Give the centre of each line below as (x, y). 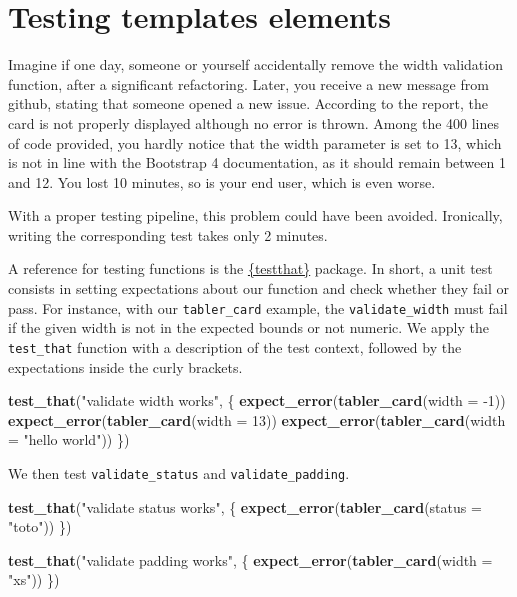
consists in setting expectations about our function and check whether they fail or (259, 288)
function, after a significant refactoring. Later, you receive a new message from (248, 83)
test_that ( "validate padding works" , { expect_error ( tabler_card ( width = (250, 559)
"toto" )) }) (40, 526)
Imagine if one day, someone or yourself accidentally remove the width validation (255, 64)
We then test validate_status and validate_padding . (179, 472)
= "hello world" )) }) (69, 439)
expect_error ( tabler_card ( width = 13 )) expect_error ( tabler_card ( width (257, 419)
